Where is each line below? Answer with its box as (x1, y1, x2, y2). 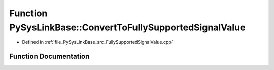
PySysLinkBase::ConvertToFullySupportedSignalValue (9, 22, 246, 33)
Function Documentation (9, 52, 90, 61)
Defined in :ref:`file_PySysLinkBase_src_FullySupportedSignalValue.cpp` (22, 39, 173, 45)
